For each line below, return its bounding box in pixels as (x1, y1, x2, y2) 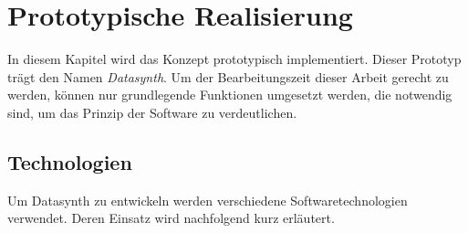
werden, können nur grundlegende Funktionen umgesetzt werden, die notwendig (7, 85, 452, 104)
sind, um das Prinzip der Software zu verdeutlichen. (7, 102, 297, 122)
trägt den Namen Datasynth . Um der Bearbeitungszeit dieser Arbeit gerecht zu (7, 67, 449, 86)
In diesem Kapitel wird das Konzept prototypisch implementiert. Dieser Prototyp (7, 49, 462, 69)
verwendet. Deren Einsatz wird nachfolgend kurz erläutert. (7, 208, 335, 228)
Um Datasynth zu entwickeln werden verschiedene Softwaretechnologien (7, 190, 408, 209)
